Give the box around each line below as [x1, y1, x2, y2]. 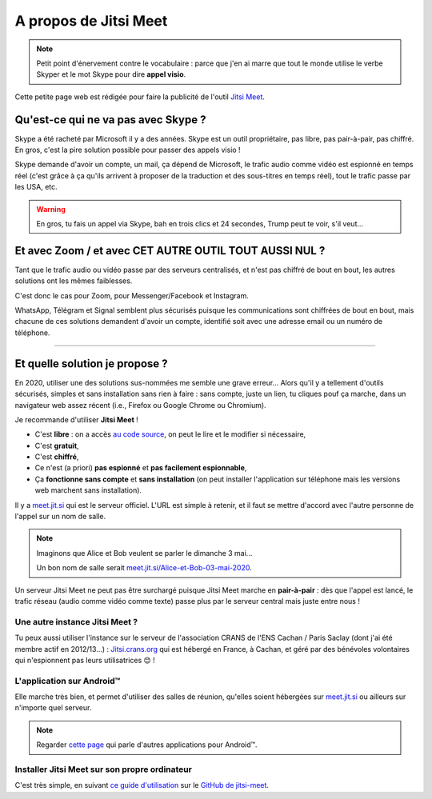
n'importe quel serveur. [14, 703, 92, 713]
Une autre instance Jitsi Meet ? [14, 616, 138, 627]
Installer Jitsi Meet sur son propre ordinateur [14, 764, 192, 775]
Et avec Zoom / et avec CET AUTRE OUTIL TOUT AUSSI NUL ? [14, 244, 326, 258]
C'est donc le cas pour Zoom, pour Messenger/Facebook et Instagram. [14, 290, 250, 300]
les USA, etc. [14, 182, 58, 192]
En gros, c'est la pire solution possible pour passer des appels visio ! [14, 145, 241, 155]
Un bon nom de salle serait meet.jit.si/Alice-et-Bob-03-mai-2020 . [36, 563, 252, 573]
